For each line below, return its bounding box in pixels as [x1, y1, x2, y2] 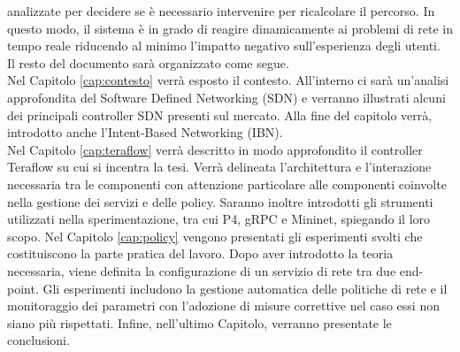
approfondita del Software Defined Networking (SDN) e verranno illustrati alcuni [7, 88, 446, 106]
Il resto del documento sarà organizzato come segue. [7, 53, 289, 72]
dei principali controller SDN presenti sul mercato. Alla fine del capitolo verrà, [7, 105, 433, 124]
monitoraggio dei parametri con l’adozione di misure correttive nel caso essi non [7, 296, 440, 315]
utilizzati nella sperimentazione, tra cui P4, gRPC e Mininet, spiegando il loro [7, 210, 431, 228]
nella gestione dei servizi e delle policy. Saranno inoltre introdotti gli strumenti [7, 192, 433, 210]
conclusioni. [7, 331, 70, 349]
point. [7, 279, 39, 297]
